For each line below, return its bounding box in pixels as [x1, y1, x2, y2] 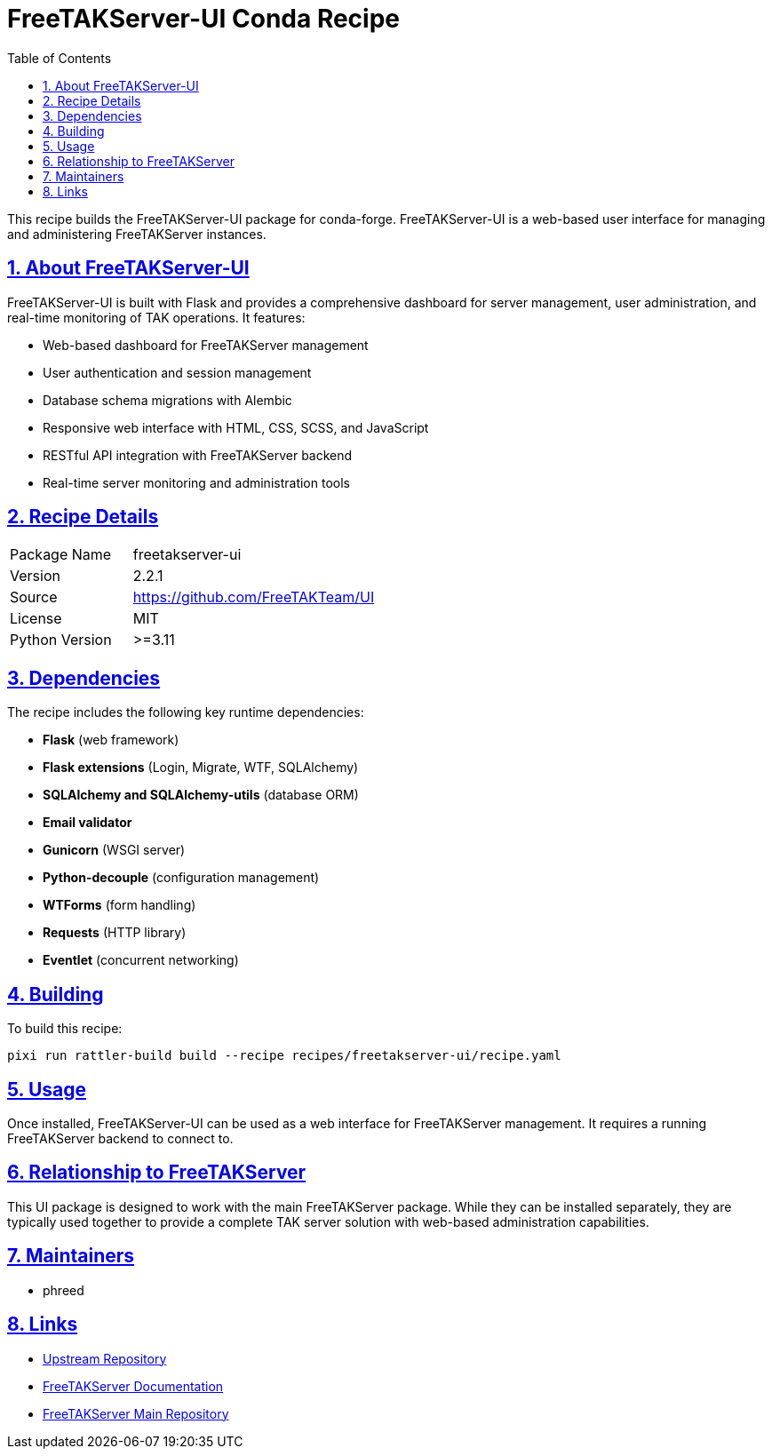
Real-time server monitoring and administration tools [43, 474, 350, 490]
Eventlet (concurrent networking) [43, 952, 239, 968]
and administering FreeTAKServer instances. [7, 226, 267, 242]
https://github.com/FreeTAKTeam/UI [132, 588, 375, 607]
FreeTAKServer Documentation [43, 1378, 224, 1394]
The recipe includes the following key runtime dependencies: [7, 704, 364, 720]
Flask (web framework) [43, 732, 179, 748]
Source [10, 588, 58, 607]
